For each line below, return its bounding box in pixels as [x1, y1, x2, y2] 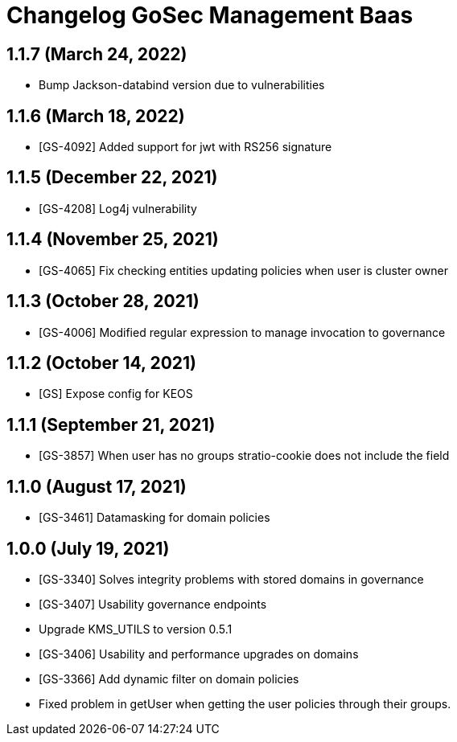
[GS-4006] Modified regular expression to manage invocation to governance [39, 325, 446, 339]
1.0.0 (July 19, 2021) [6, 538, 170, 559]
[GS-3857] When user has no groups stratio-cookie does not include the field [39, 449, 450, 463]
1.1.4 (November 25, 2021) [6, 229, 219, 250]
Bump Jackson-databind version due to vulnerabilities [39, 78, 325, 92]
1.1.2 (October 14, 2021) [6, 352, 197, 373]
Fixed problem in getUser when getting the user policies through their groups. [39, 696, 451, 711]
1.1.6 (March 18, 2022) [6, 105, 185, 126]
